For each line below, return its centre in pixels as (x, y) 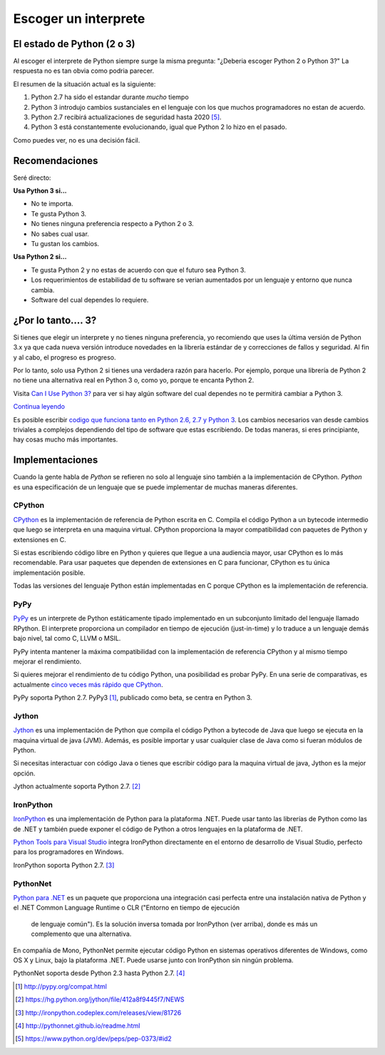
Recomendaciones (56, 160)
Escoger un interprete (79, 19)
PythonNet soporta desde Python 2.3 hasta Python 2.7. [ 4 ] (99, 973)
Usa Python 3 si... (40, 191)
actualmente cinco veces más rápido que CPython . (88, 684)
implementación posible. (49, 572)
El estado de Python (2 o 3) (74, 44)
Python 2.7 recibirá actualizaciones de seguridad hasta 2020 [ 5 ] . (126, 117)
